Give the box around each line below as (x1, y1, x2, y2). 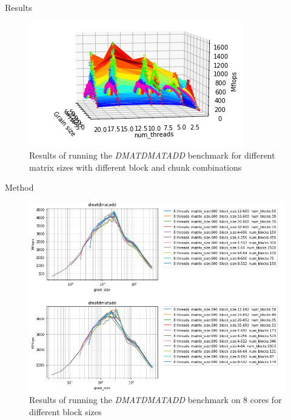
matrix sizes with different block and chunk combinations (29, 160, 242, 173)
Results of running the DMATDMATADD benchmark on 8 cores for (29, 393, 282, 406)
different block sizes (29, 405, 102, 418)
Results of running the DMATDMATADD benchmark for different (29, 149, 275, 162)
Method (5, 181, 34, 194)
